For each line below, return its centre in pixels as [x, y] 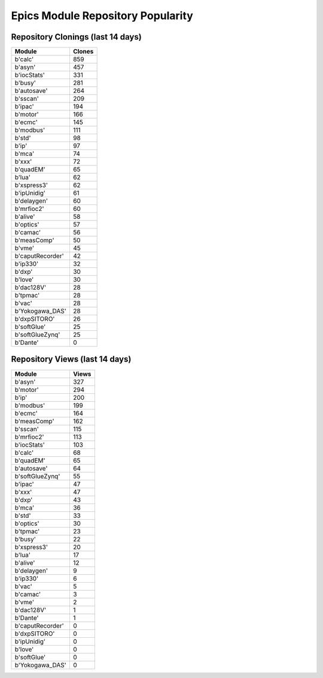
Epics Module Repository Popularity [102, 16]
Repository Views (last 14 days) [71, 359]
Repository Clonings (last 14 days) [76, 37]
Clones [83, 52]
